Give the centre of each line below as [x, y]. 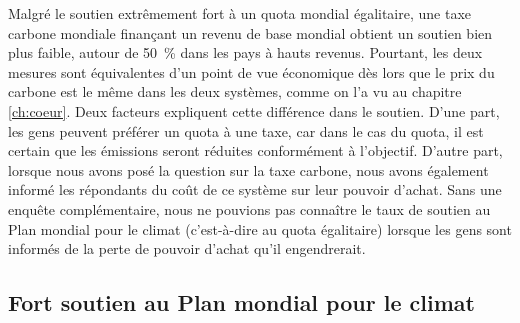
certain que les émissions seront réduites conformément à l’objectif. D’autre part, [255, 150]
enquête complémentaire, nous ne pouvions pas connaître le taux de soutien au [249, 208]
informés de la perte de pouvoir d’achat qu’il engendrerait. [187, 248]
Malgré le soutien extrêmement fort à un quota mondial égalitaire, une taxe [240, 13]
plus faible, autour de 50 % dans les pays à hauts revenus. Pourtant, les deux [245, 52]
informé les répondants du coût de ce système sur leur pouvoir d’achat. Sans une [255, 189]
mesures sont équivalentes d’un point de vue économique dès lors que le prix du [251, 71]
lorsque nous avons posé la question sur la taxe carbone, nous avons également [248, 169]
